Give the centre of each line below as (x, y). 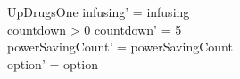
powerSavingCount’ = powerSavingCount (120, 47)
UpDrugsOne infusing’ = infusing (99, 12)
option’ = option (53, 63)
